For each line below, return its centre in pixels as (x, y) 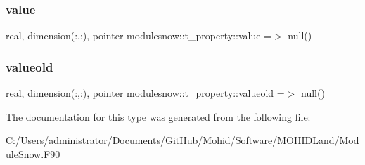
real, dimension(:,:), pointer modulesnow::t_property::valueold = (145, 93)
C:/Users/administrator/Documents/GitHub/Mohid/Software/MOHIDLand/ (173, 140)
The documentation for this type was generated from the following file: (158, 116)
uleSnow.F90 (33, 153)
